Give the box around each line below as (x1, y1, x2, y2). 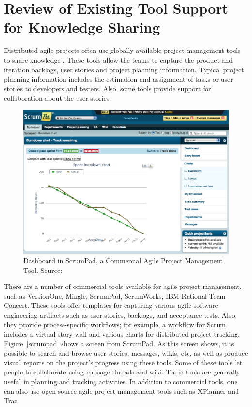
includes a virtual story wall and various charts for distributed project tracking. (4, 329, 240, 339)
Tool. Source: (23, 265, 63, 275)
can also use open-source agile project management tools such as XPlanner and (4, 386, 239, 396)
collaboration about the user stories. (4, 93, 111, 103)
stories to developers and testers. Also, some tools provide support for (4, 83, 211, 93)
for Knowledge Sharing (4, 17, 160, 37)
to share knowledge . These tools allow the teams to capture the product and (4, 54, 233, 65)
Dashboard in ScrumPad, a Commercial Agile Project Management (23, 255, 223, 265)
